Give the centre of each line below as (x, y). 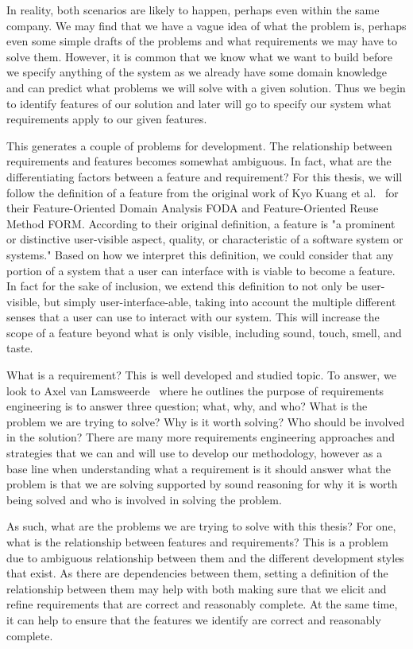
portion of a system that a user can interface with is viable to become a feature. (201, 270)
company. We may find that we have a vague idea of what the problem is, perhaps (206, 25)
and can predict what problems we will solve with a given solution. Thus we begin (206, 87)
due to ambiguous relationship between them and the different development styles (205, 557)
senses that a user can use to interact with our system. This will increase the (193, 317)
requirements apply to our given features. (107, 119)
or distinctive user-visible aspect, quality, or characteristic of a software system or (205, 239)
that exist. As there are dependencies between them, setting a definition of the (197, 573)
